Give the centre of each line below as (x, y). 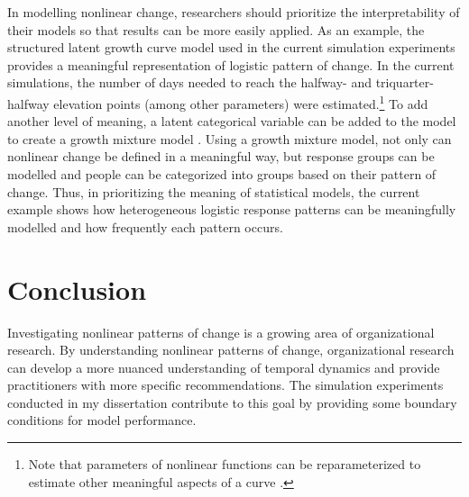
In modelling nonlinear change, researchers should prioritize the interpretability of (234, 12)
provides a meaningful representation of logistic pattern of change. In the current (231, 64)
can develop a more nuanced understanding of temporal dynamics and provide (224, 367)
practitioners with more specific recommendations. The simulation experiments (225, 385)
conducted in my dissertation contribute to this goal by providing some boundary (232, 402)
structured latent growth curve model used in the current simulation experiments (231, 47)
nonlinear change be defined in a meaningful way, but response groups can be (221, 156)
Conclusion (77, 289)
